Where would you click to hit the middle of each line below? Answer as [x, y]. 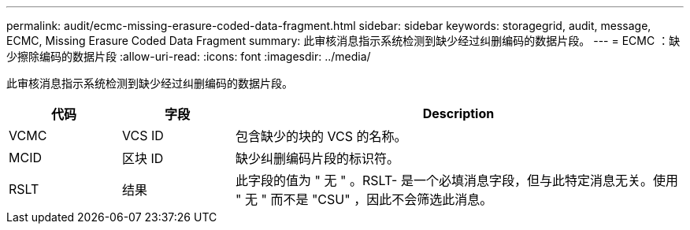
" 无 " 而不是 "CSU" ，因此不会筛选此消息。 [364, 199]
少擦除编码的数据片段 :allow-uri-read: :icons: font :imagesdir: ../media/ [189, 56]
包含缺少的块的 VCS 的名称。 [321, 136]
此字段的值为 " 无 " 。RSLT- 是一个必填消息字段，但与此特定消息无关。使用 [456, 180]
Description [458, 113]
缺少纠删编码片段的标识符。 [317, 158]
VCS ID [143, 135]
